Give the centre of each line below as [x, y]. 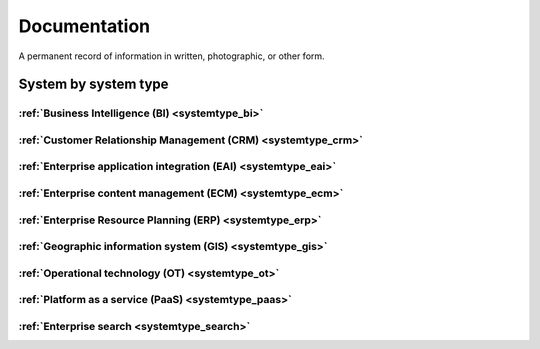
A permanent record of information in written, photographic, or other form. [171, 56]
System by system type [93, 84]
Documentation [84, 26]
